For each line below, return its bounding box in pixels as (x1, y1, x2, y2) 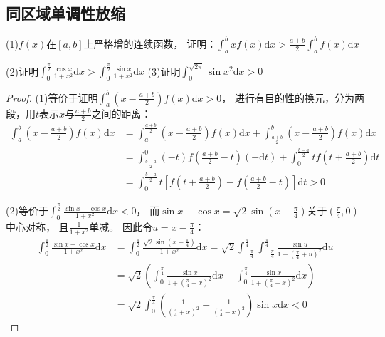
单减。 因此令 (89, 219, 152, 234)
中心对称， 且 (6, 219, 69, 234)
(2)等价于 (6, 203, 48, 218)
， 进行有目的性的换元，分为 (221, 90, 354, 105)
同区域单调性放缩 (6, 2, 125, 24)
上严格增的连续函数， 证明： (83, 36, 217, 51)
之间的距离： (91, 106, 152, 121)
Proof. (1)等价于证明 (6, 90, 98, 105)
